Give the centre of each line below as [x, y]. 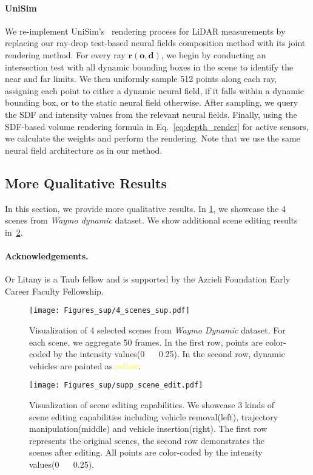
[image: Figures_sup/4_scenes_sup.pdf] [109, 311]
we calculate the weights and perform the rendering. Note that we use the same [153, 138]
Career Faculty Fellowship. [54, 291]
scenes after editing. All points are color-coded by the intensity [146, 452]
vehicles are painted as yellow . [85, 365]
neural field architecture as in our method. [84, 150]
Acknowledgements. [47, 255]
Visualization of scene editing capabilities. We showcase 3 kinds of [152, 404]
